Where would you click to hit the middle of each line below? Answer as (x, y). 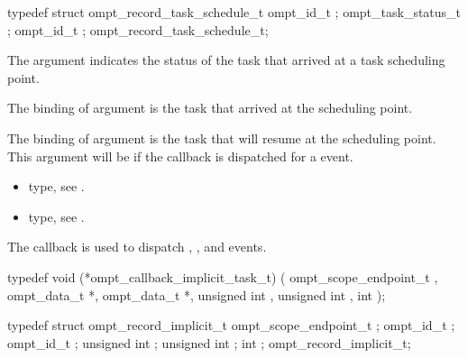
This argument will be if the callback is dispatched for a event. (180, 156)
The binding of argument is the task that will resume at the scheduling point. (222, 138)
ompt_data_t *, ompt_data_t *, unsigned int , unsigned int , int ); (197, 294)
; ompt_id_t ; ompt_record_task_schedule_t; (138, 29)
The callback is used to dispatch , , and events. (137, 247)
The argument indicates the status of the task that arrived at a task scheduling (226, 60)
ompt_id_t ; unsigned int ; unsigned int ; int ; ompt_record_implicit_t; (209, 342)
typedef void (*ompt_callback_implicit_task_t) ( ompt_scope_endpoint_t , (223, 276)
